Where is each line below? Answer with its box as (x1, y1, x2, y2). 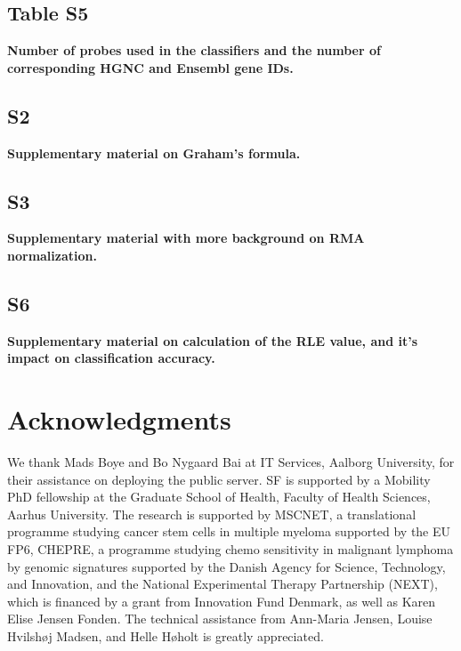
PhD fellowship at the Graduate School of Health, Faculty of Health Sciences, (7, 487, 431, 506)
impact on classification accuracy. (7, 349, 215, 367)
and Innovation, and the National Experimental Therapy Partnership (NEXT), (7, 575, 438, 593)
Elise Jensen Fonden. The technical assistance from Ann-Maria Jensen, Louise (7, 609, 433, 628)
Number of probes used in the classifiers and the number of (7, 41, 381, 60)
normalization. (7, 245, 97, 264)
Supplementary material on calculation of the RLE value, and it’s (7, 331, 418, 350)
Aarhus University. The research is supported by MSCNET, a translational (7, 504, 417, 523)
